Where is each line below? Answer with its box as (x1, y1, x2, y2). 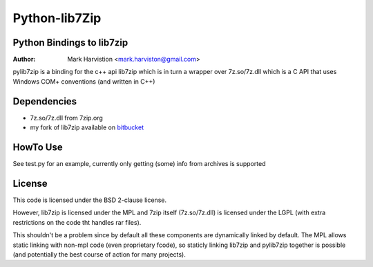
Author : (12, 55, 36, 64)
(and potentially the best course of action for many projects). (12, 250, 186, 259)
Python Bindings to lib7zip (12, 37, 128, 48)
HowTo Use (12, 141, 63, 153)
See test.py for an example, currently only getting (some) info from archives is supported (12, 160, 266, 168)
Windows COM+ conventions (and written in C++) (12, 77, 155, 86)
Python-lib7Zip (12, 10, 102, 26)
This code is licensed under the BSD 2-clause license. (12, 196, 167, 204)
